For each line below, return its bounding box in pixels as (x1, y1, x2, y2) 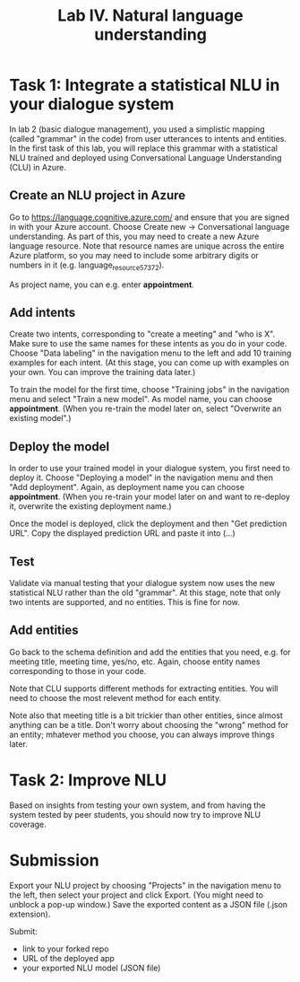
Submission (9, 850, 100, 871)
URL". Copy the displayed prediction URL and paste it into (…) (9, 528, 236, 539)
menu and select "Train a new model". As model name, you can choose (9, 394, 273, 405)
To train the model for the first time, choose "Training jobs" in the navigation (9, 384, 290, 395)
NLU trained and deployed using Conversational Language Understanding (9, 152, 282, 162)
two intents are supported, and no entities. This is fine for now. (9, 596, 240, 607)
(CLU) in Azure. (9, 162, 67, 172)
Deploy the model (9, 439, 110, 454)
